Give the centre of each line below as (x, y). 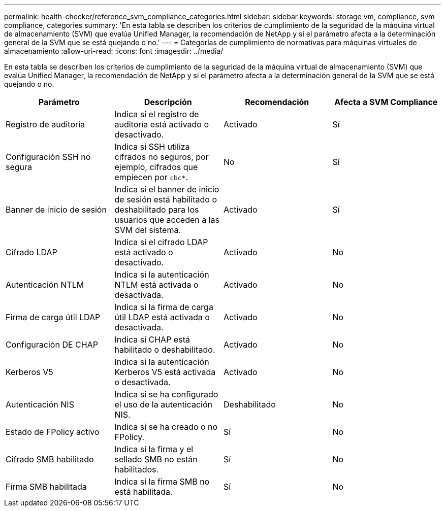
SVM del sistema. (148, 230)
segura (19, 167)
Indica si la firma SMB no (162, 482)
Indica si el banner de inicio (167, 189)
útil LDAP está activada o (162, 317)
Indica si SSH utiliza (152, 147)
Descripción (168, 102)
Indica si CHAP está (152, 339)
